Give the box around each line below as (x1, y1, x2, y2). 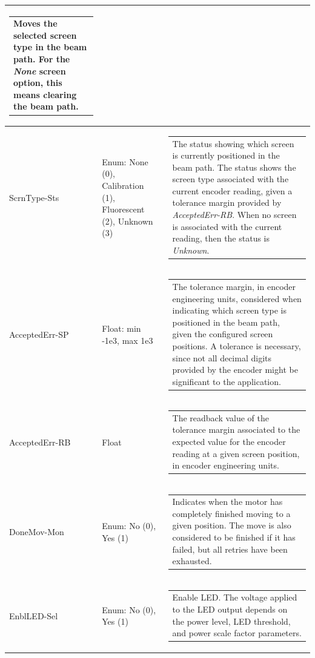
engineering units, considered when (172, 292, 302, 304)
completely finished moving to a (172, 507, 291, 519)
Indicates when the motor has (172, 495, 283, 508)
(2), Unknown (102, 214, 153, 227)
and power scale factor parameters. (172, 627, 302, 639)
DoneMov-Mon (9, 525, 64, 538)
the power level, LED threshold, (172, 614, 291, 627)
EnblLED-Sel (9, 609, 58, 622)
